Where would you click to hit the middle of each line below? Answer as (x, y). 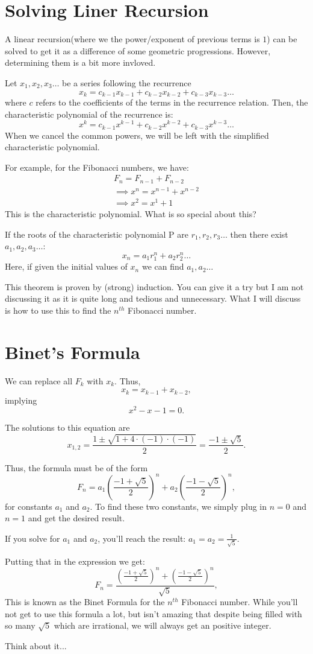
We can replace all (39, 380)
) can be (282, 39)
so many (20, 625)
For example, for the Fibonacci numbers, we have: (97, 167)
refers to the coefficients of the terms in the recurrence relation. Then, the (172, 102)
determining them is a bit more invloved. (80, 62)
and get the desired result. (76, 518)
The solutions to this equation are (67, 427)
